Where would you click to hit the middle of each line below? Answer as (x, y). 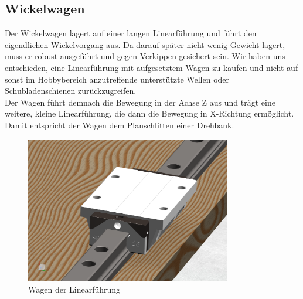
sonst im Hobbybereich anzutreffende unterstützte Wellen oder (117, 79)
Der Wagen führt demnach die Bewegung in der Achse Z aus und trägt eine (140, 102)
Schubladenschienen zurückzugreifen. (71, 91)
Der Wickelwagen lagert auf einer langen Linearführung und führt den (131, 33)
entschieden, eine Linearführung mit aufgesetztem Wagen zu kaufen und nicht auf (151, 67)
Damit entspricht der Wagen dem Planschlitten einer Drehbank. (120, 125)
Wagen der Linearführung (74, 289)
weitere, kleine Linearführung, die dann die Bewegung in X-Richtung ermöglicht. (149, 113)
